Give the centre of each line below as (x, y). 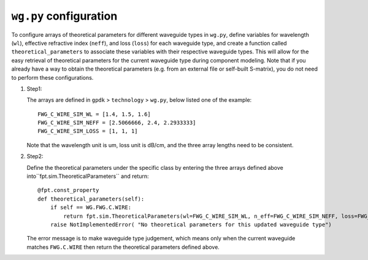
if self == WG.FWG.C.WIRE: (91, 208)
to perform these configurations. (52, 77)
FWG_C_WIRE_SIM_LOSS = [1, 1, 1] (88, 131)
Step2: (35, 156)
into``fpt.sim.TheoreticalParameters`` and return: (88, 176)
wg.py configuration (64, 16)
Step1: (34, 88)
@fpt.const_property (68, 190)
